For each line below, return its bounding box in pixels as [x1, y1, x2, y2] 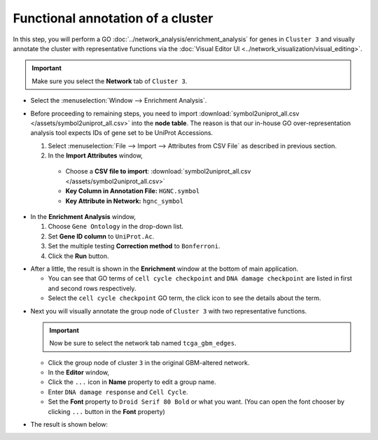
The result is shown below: [30, 420, 108, 429]
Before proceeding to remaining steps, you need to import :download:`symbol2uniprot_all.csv [30, 109, 300, 118]
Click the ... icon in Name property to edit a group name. [48, 378, 216, 386]
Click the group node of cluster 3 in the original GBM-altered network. [48, 358, 250, 367]
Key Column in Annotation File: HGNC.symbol [65, 187, 200, 195]
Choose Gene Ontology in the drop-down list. [48, 222, 184, 231]
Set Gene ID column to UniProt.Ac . [48, 232, 155, 241]
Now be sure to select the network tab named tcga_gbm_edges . [49, 339, 237, 348]
